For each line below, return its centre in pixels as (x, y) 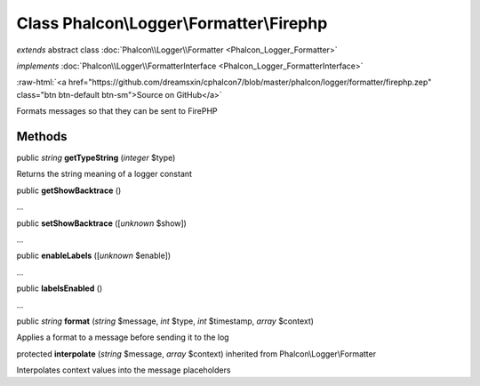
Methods (42, 137)
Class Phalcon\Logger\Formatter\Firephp (172, 23)
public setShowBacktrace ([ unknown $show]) (101, 223)
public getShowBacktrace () (69, 190)
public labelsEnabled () (60, 288)
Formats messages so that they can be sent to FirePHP (117, 111)
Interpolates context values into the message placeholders (124, 370)
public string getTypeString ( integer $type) (96, 158)
